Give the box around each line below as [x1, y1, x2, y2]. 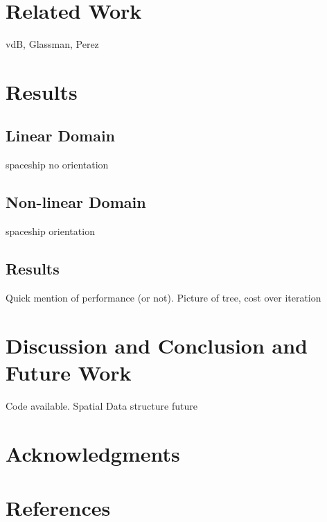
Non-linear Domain [6, 191, 146, 213]
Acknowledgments [6, 439, 180, 467]
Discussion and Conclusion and [6, 331, 308, 359]
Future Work [6, 358, 132, 386]
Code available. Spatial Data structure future [6, 398, 197, 412]
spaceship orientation [6, 224, 95, 238]
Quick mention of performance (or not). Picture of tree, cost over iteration [6, 290, 321, 304]
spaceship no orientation [6, 157, 109, 172]
